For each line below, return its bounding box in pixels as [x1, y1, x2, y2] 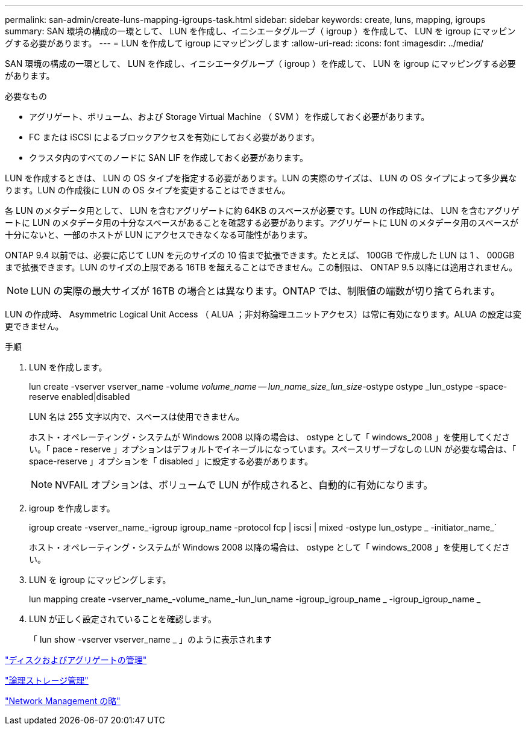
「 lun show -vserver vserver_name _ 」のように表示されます [29, 634, 272, 644]
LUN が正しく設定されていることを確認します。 [29, 614, 216, 624]
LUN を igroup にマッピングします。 [29, 575, 171, 585]
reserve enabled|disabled [29, 392, 130, 402]
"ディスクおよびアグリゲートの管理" [5, 655, 147, 665]
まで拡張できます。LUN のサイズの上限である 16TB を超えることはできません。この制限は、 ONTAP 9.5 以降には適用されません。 [5, 262, 518, 272]
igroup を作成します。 [29, 503, 115, 513]
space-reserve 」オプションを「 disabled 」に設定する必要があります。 [29, 456, 313, 466]
